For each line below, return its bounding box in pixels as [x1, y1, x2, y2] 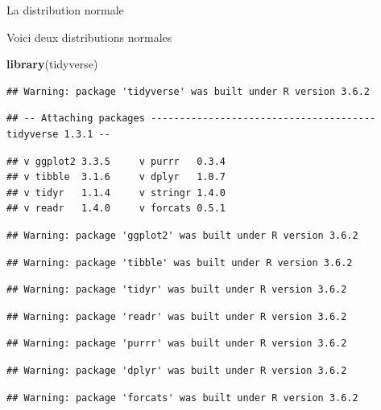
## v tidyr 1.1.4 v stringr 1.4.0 [6, 187, 226, 199]
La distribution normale [6, 2, 124, 18]
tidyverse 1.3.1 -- [6, 128, 110, 140]
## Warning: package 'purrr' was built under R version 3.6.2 [6, 338, 347, 350]
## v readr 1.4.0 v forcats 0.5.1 [6, 203, 226, 215]
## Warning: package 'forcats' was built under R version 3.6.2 [6, 392, 358, 404]
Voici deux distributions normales [6, 28, 172, 45]
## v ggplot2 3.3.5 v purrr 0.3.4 [6, 155, 226, 167]
